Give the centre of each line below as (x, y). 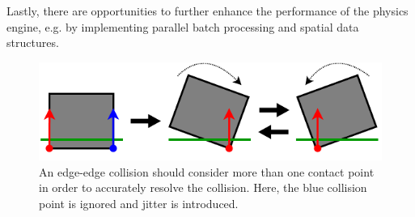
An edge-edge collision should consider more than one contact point (207, 171)
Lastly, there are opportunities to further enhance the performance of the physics (207, 11)
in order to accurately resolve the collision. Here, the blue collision (203, 187)
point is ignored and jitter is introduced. (139, 203)
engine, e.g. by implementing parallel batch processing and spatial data (183, 26)
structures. (33, 43)
